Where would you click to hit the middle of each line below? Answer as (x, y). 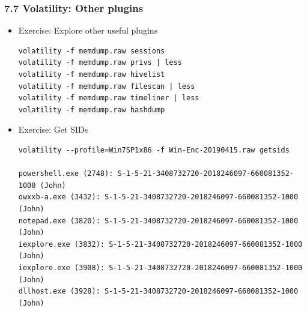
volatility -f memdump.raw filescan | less (107, 86)
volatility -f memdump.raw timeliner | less (109, 98)
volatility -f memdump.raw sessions (92, 51)
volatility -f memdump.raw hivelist (92, 74)
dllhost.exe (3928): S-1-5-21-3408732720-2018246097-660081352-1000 (158, 291)
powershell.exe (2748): (66, 174)
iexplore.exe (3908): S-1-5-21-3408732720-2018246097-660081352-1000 (160, 267)
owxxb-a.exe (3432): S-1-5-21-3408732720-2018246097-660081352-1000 (158, 197)
